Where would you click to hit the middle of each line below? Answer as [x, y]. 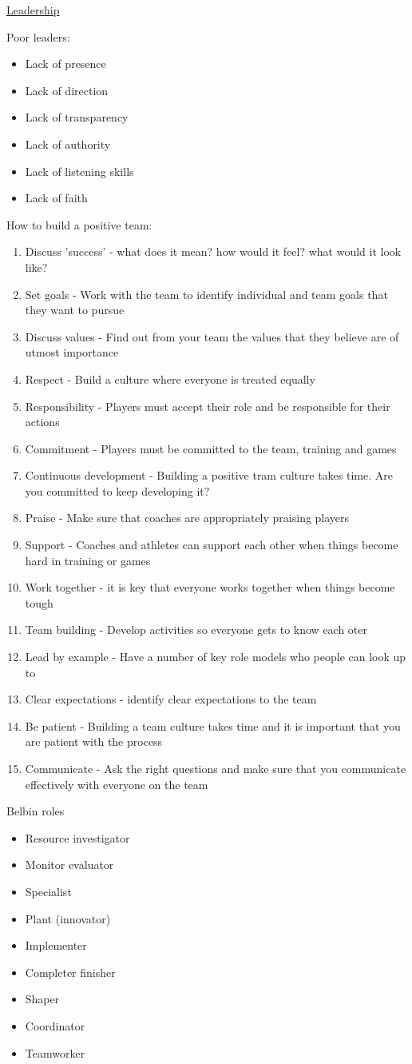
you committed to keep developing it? [117, 490]
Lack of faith [56, 198]
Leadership [33, 10]
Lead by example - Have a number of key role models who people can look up [216, 657]
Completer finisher [70, 972]
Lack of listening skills [79, 171]
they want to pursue [75, 310]
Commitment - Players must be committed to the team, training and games [211, 448]
